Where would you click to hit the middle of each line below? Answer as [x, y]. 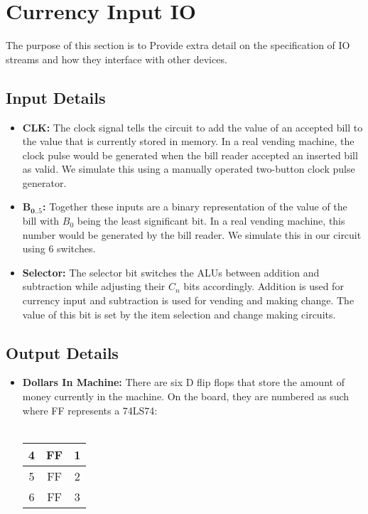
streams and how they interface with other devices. [117, 59]
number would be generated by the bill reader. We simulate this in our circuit [192, 234]
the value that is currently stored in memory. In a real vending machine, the [188, 141]
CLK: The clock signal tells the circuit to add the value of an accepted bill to [193, 127]
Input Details [56, 97]
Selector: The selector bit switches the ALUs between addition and [171, 272]
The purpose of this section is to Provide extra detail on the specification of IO [178, 45]
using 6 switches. [59, 248]
